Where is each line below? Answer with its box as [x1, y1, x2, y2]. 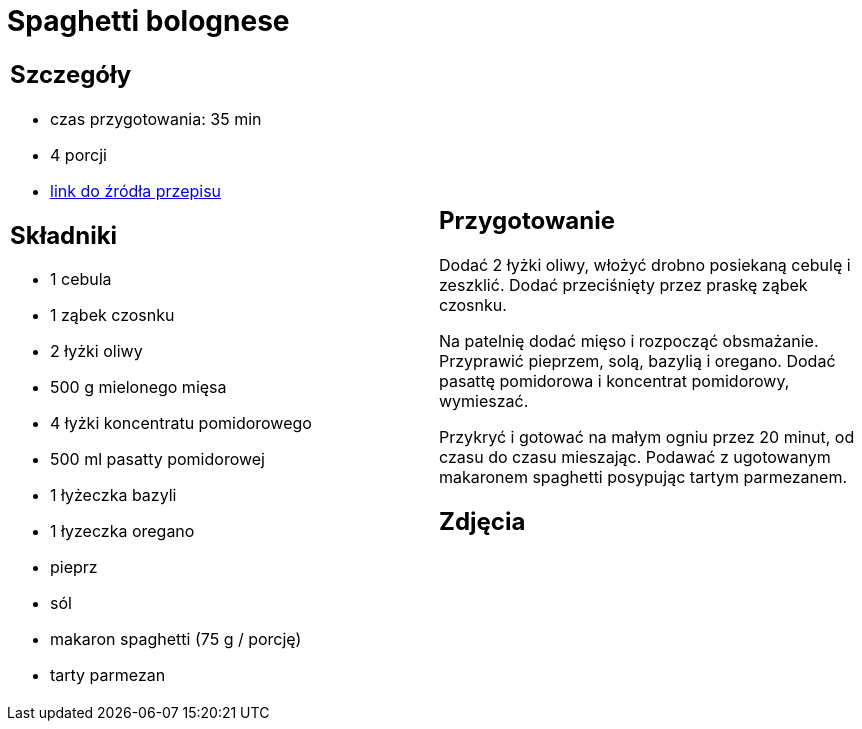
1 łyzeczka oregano [50, 521, 195, 542]
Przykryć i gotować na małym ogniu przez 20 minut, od [439, 426, 855, 447]
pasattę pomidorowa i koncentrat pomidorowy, [439, 370, 790, 391]
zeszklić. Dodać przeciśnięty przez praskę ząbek [439, 274, 808, 295]
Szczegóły [10, 59, 132, 89]
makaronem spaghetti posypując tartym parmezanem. [439, 466, 847, 487]
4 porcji [50, 144, 107, 165]
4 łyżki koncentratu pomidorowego [50, 413, 312, 434]
